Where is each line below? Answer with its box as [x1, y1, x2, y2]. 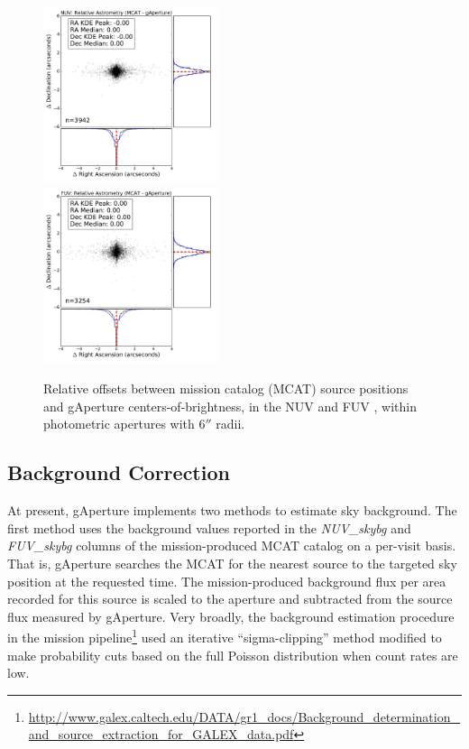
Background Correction [7, 458, 230, 486]
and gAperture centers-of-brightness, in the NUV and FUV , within [43, 396, 417, 415]
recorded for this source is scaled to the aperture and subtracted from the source [7, 589, 453, 608]
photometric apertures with [43, 414, 195, 433]
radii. [216, 414, 245, 433]
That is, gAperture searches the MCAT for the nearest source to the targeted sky [7, 554, 457, 573]
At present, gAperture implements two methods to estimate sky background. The [7, 501, 457, 520]
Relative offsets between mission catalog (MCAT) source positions [43, 379, 409, 398]
